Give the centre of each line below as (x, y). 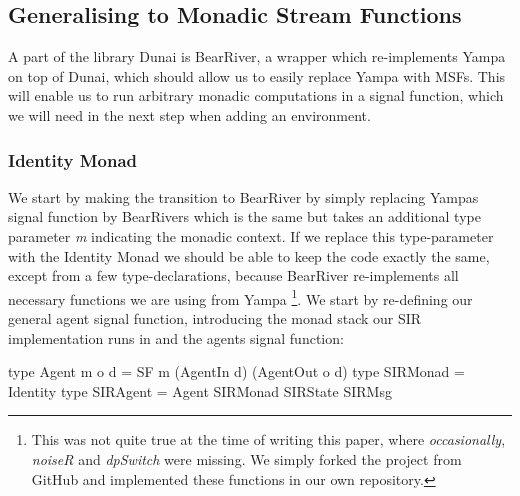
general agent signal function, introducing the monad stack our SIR (215, 318)
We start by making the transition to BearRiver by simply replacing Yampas (243, 196)
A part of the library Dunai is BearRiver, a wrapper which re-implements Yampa (257, 56)
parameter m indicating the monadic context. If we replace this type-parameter (251, 235)
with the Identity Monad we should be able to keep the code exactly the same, (249, 255)
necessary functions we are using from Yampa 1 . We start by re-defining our (240, 297)
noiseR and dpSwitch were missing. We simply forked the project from (246, 458)
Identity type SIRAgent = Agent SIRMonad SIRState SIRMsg (200, 390)
